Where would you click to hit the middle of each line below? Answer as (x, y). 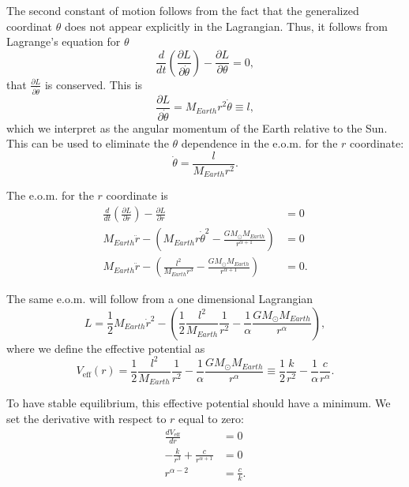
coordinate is (137, 195)
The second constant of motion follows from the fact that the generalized (183, 10)
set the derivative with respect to (86, 418)
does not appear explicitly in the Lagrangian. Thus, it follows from (226, 26)
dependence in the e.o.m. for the (259, 143)
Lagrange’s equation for (64, 41)
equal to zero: (211, 418)
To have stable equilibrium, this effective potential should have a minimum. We (199, 403)
